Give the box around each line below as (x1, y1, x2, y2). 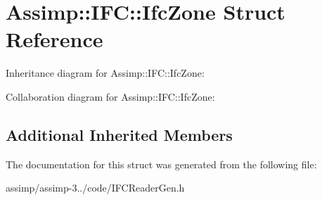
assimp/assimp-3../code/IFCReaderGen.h (6, 180, 185, 195)
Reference (6, 25, 103, 54)
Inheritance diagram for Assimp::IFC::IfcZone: (6, 65, 205, 80)
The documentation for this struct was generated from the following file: (6, 156, 317, 171)
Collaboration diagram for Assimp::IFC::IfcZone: (6, 89, 215, 104)
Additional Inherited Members (6, 123, 233, 145)
